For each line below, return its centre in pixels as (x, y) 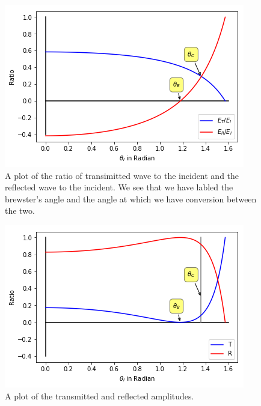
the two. (20, 211)
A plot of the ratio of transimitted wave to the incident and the (122, 175)
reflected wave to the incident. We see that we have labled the (119, 187)
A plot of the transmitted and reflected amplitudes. (100, 395)
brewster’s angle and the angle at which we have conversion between (131, 198)
